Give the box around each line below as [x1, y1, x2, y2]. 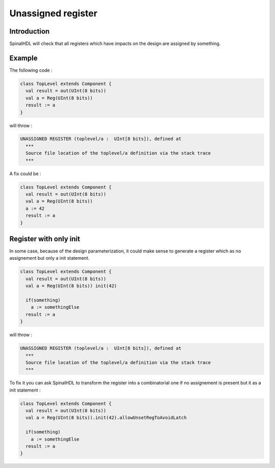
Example [9, 53, 38, 62]
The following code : [9, 67, 53, 73]
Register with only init [9, 234, 80, 243]
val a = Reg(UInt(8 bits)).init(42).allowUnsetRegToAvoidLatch [25, 415, 187, 421]
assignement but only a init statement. [9, 255, 90, 261]
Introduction [9, 27, 50, 36]
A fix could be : [9, 171, 42, 177]
